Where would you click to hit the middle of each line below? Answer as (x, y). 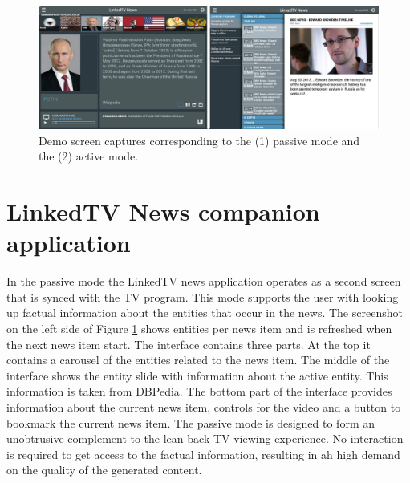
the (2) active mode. (89, 156)
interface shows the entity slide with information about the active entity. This (197, 375)
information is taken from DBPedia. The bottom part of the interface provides (199, 391)
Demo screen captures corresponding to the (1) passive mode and (199, 140)
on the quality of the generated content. (104, 470)
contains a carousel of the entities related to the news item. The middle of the (198, 360)
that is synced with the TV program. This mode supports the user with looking (203, 296)
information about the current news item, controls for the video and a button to (204, 407)
